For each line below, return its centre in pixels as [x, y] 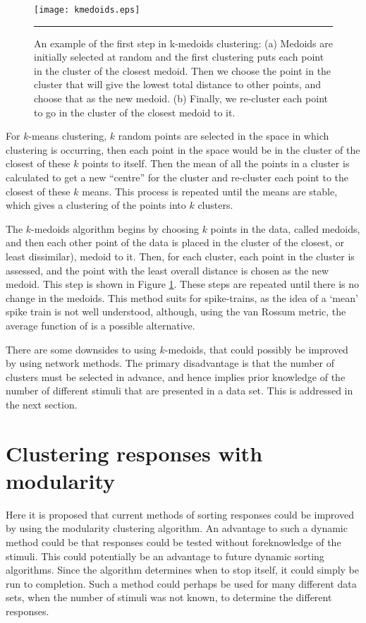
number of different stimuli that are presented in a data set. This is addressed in [179, 391]
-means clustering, [68, 136]
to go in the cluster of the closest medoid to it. [135, 112]
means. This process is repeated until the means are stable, [210, 191]
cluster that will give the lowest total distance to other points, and [178, 84]
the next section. [42, 404]
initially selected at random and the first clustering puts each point [179, 57]
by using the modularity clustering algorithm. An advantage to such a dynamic [177, 528]
